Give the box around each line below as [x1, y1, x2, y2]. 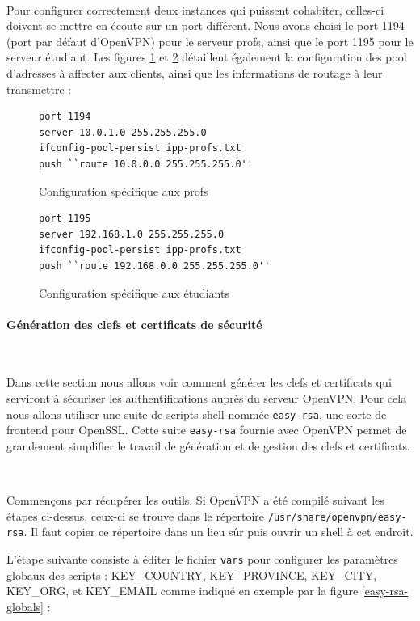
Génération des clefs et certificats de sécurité [6, 315, 262, 332]
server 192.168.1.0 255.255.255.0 [39, 228, 225, 240]
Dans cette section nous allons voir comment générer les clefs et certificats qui [6, 374, 392, 391]
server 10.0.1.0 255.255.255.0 [39, 126, 207, 138]
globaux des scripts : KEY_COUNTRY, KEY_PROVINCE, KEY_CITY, [6, 566, 377, 583]
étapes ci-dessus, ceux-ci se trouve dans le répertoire [6, 507, 265, 524]
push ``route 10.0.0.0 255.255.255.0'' [39, 158, 253, 170]
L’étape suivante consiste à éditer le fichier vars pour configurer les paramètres [6, 551, 398, 568]
